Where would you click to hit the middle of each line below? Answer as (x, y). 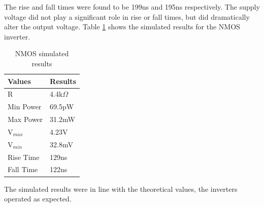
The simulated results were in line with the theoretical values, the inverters (121, 189)
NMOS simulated (42, 53)
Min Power (25, 107)
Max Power (25, 119)
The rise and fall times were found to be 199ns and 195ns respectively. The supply (132, 7)
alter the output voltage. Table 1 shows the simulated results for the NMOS (122, 27)
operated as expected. (38, 199)
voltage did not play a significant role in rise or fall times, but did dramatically (127, 16)
